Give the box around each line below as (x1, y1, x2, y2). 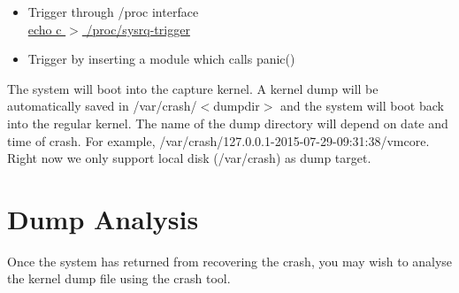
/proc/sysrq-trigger (86, 19, 190, 38)
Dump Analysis (7, 200, 199, 236)
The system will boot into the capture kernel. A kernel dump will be (7, 79, 379, 97)
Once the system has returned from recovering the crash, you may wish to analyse (7, 251, 453, 270)
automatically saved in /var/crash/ (7, 96, 197, 115)
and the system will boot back (280, 96, 444, 115)
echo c (27, 19, 62, 38)
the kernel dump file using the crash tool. (7, 269, 231, 288)
